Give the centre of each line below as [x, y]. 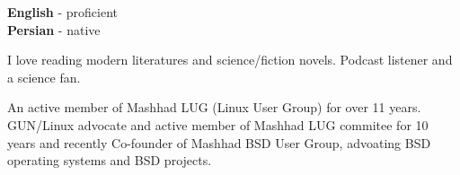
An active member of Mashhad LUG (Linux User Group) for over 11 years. [214, 107]
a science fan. [44, 77]
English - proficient [63, 12]
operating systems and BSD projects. [110, 160]
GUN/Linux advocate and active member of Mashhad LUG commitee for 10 [218, 124]
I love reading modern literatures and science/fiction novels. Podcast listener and [230, 60]
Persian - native [54, 29]
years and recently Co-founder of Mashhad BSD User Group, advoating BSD [219, 142]
